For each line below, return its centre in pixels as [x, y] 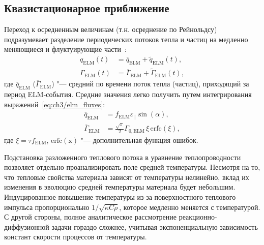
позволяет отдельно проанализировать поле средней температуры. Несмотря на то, [132, 167]
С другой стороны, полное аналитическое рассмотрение [91, 217]
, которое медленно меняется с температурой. [190, 207]
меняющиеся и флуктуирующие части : [65, 49]
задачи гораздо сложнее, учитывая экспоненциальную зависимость [155, 226]
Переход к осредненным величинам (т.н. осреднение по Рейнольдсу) [111, 29]
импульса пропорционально [47, 207]
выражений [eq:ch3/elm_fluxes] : [55, 104]
